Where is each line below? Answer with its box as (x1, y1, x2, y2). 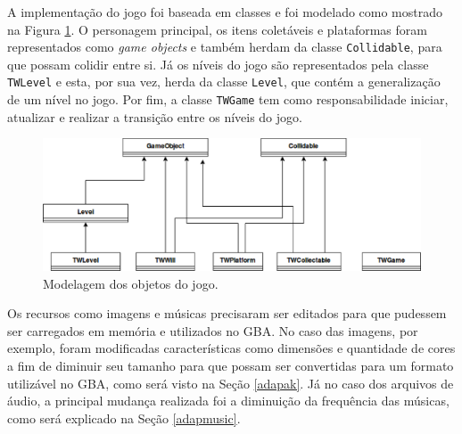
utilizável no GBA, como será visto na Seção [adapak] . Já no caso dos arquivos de (7, 373, 454, 392)
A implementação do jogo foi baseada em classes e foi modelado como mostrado (7, 3, 443, 20)
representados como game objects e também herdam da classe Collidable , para (7, 37, 442, 56)
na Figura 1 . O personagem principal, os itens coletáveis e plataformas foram (7, 20, 427, 38)
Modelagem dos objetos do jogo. (43, 274, 219, 292)
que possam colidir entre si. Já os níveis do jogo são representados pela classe (7, 54, 429, 73)
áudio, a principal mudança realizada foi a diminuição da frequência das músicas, (7, 391, 450, 410)
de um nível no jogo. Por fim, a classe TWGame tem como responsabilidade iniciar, (7, 90, 449, 109)
